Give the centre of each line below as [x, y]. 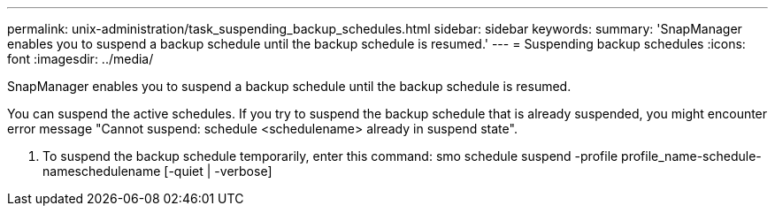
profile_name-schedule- [691, 156]
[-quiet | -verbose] [218, 171]
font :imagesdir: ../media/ [81, 59]
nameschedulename [102, 171]
